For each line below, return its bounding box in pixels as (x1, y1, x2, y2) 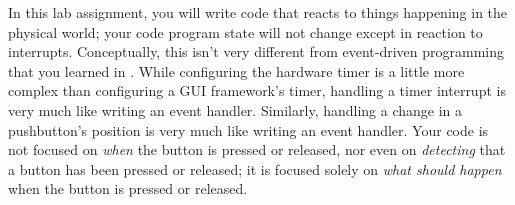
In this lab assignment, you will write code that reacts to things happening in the (8, 2, 508, 22)
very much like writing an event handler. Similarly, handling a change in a (8, 99, 463, 120)
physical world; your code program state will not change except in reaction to (8, 21, 483, 42)
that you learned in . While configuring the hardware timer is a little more (8, 60, 465, 81)
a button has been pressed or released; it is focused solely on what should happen (8, 158, 502, 179)
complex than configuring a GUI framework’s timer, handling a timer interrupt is (8, 80, 506, 101)
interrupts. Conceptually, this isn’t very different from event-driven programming (8, 41, 505, 62)
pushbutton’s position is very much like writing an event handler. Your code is (8, 119, 489, 140)
